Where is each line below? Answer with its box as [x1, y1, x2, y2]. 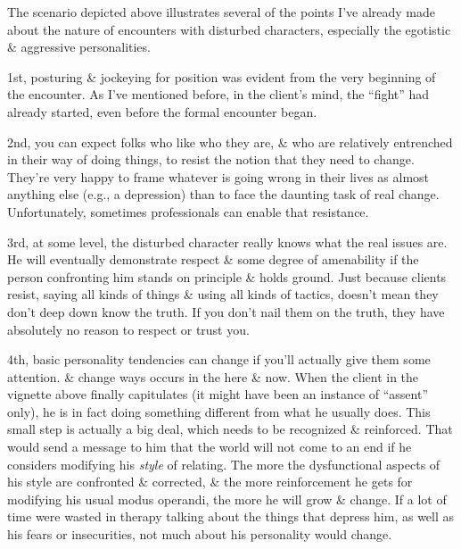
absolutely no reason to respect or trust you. [7, 320, 250, 338]
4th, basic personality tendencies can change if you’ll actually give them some [7, 350, 431, 369]
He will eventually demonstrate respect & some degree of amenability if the [7, 250, 419, 269]
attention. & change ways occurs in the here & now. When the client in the [7, 367, 419, 386]
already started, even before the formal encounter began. [7, 102, 317, 121]
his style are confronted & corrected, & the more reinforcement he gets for [7, 472, 413, 491]
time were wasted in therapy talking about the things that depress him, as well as [7, 507, 455, 526]
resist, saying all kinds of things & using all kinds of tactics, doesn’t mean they [7, 285, 439, 304]
